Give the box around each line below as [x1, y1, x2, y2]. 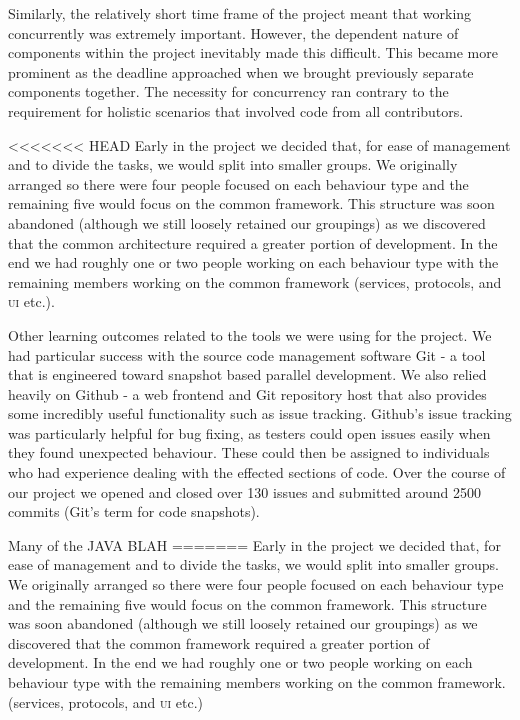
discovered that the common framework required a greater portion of [8, 632, 430, 653]
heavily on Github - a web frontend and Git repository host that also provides [8, 383, 487, 404]
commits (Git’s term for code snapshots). [8, 501, 260, 522]
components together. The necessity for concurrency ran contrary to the [8, 81, 449, 102]
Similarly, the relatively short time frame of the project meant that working [8, 3, 472, 23]
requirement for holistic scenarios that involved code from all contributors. [8, 100, 464, 121]
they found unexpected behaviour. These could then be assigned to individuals [8, 442, 490, 463]
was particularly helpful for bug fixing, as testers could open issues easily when [8, 422, 491, 443]
